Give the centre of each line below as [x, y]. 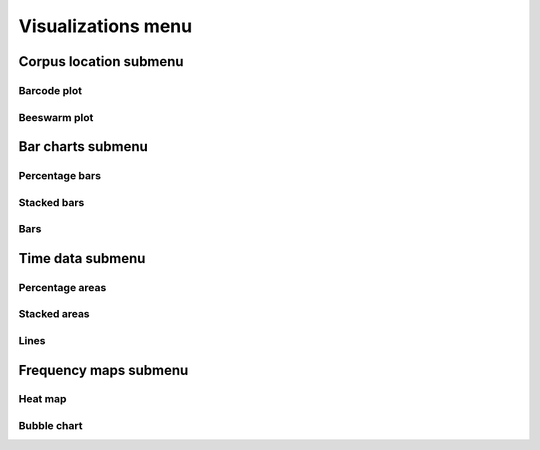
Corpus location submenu [101, 61]
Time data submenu [82, 258]
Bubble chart [50, 426]
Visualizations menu [105, 26]
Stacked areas [54, 314]
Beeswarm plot [56, 117]
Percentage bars [60, 176]
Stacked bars [51, 202]
